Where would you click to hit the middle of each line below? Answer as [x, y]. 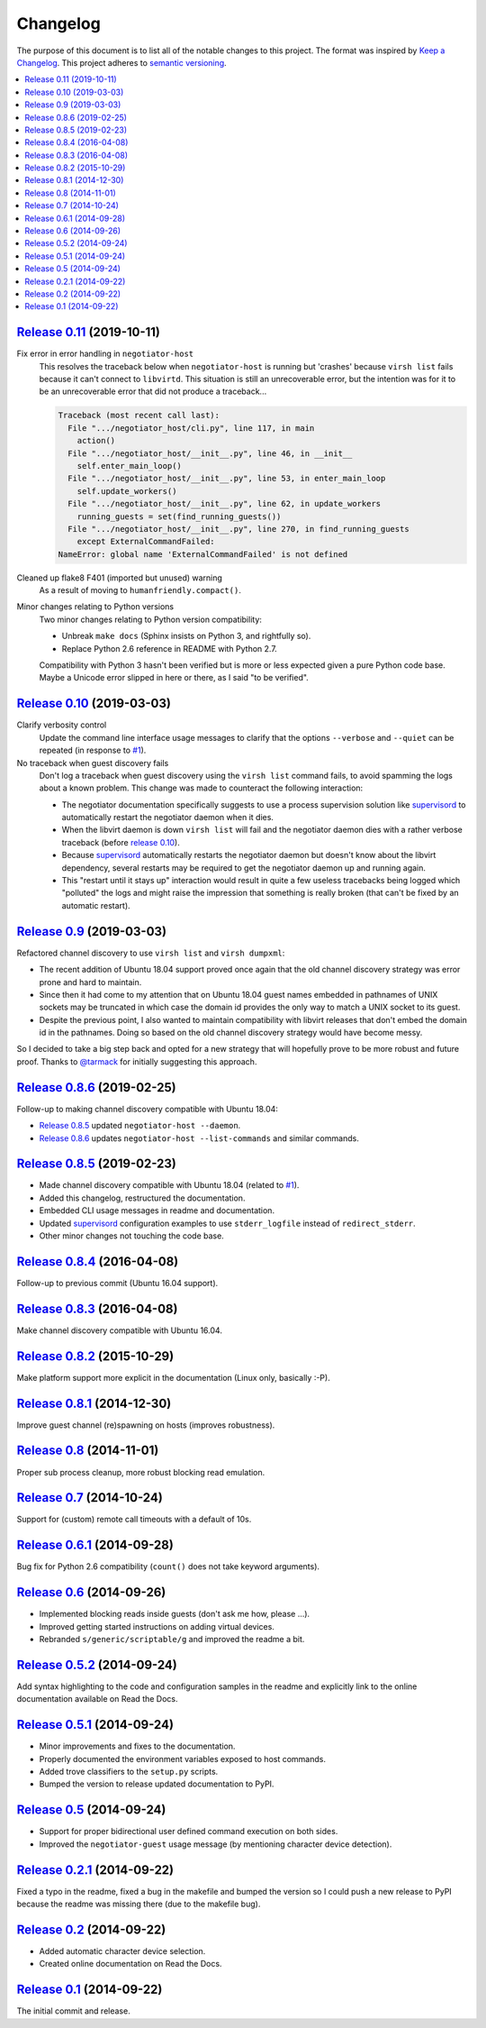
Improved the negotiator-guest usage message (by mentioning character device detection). [216, 1844]
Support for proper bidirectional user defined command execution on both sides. [189, 1832]
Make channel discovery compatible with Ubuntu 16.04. [119, 1330]
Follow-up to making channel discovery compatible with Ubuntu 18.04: [148, 1109]
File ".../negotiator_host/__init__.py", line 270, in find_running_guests [238, 529]
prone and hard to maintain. [90, 982]
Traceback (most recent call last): [139, 416]
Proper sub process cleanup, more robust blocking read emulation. [141, 1472]
